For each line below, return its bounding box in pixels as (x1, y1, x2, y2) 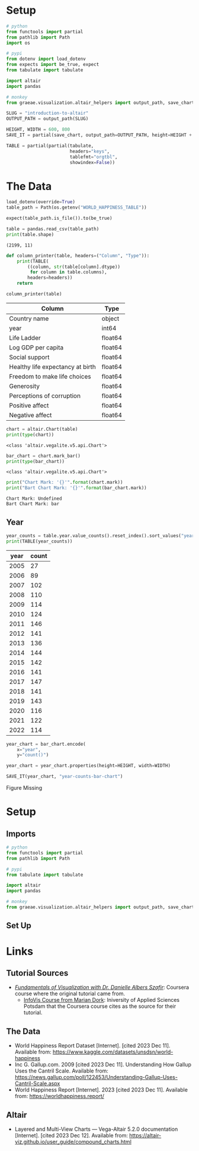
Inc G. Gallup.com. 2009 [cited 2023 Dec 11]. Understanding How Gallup (14, 1061, 191, 1068)
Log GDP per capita (9, 343, 64, 351)
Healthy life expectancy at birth (9, 362, 97, 371)
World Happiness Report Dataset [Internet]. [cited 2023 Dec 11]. (14, 1042, 171, 1049)
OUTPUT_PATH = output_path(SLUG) (6, 116, 89, 122)
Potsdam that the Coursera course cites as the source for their (23, 1002, 176, 1010)
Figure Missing (6, 784, 43, 791)
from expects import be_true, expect (6, 62, 99, 68)
